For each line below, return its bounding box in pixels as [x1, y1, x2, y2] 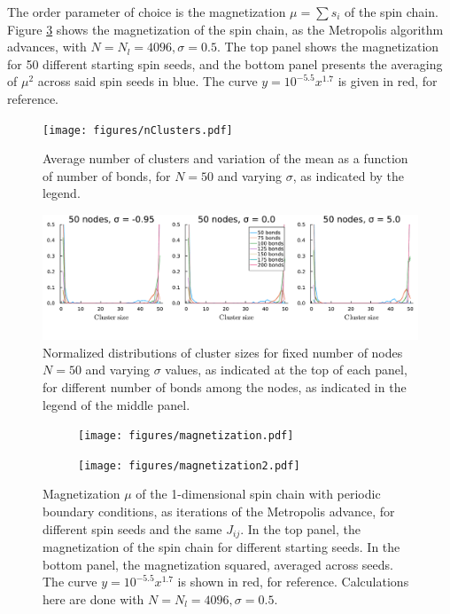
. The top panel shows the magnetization [216, 37, 439, 56]
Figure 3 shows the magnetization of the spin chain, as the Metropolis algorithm [7, 20, 444, 38]
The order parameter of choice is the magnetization [7, 3, 286, 20]
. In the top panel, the [240, 519, 361, 538]
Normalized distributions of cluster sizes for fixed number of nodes [43, 342, 403, 361]
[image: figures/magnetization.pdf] [78, 429, 294, 443]
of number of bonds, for [43, 166, 171, 185]
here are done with [43, 589, 144, 608]
